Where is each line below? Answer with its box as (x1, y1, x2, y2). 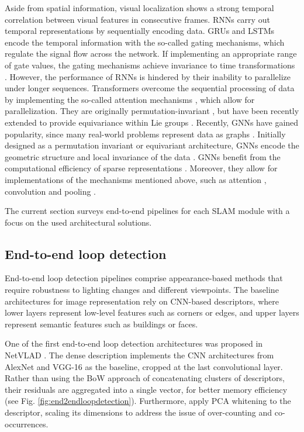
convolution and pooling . (5, 185, 96, 197)
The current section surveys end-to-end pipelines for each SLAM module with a (5, 205, 290, 217)
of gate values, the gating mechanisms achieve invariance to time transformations (5, 58, 295, 71)
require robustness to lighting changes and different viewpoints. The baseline (5, 284, 279, 296)
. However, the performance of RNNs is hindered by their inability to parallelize (5, 70, 291, 82)
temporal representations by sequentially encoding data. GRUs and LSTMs (5, 25, 275, 37)
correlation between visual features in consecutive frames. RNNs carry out (5, 13, 270, 25)
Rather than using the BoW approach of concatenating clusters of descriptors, (5, 372, 285, 384)
